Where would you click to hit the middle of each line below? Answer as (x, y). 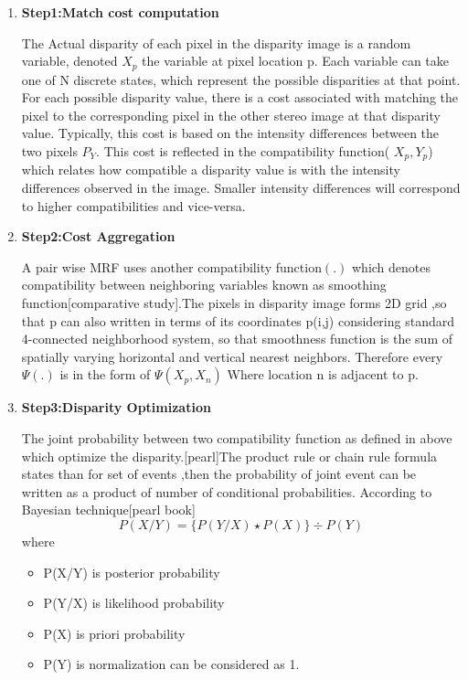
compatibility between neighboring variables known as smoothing (204, 285)
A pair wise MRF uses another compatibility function (171, 266)
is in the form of (105, 374)
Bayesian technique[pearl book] (108, 510)
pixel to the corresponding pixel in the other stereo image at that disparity (231, 115)
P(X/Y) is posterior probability (132, 572)
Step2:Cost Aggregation (98, 236)
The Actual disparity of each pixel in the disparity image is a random (216, 42)
